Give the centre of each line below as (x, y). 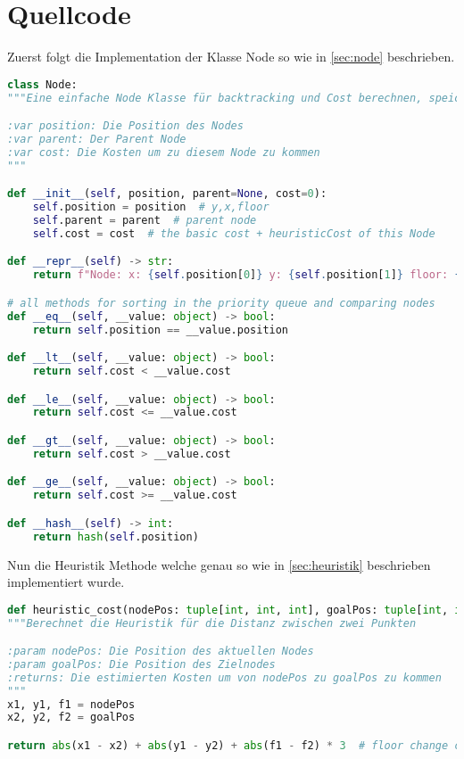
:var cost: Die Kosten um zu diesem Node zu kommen (164, 152)
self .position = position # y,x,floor (151, 207)
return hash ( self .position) (116, 536)
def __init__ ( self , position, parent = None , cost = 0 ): (167, 194)
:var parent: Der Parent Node (97, 139)
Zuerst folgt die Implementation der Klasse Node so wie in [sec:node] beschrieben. (231, 57)
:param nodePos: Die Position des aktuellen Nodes (161, 652)
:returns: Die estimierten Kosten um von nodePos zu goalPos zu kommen (224, 677)
